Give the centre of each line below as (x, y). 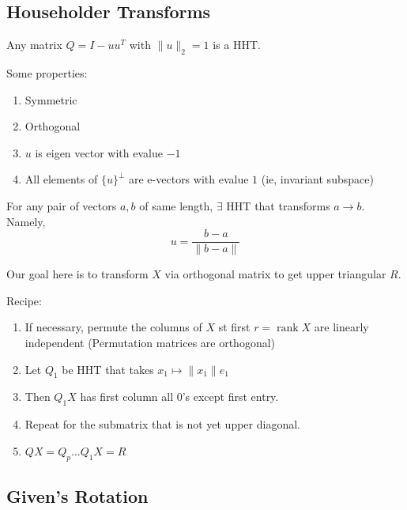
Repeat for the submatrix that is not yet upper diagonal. (162, 424)
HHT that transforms (278, 205)
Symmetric (51, 99)
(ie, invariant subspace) (317, 179)
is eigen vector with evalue (99, 152)
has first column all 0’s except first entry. (179, 397)
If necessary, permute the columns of (113, 327)
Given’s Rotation (77, 495)
